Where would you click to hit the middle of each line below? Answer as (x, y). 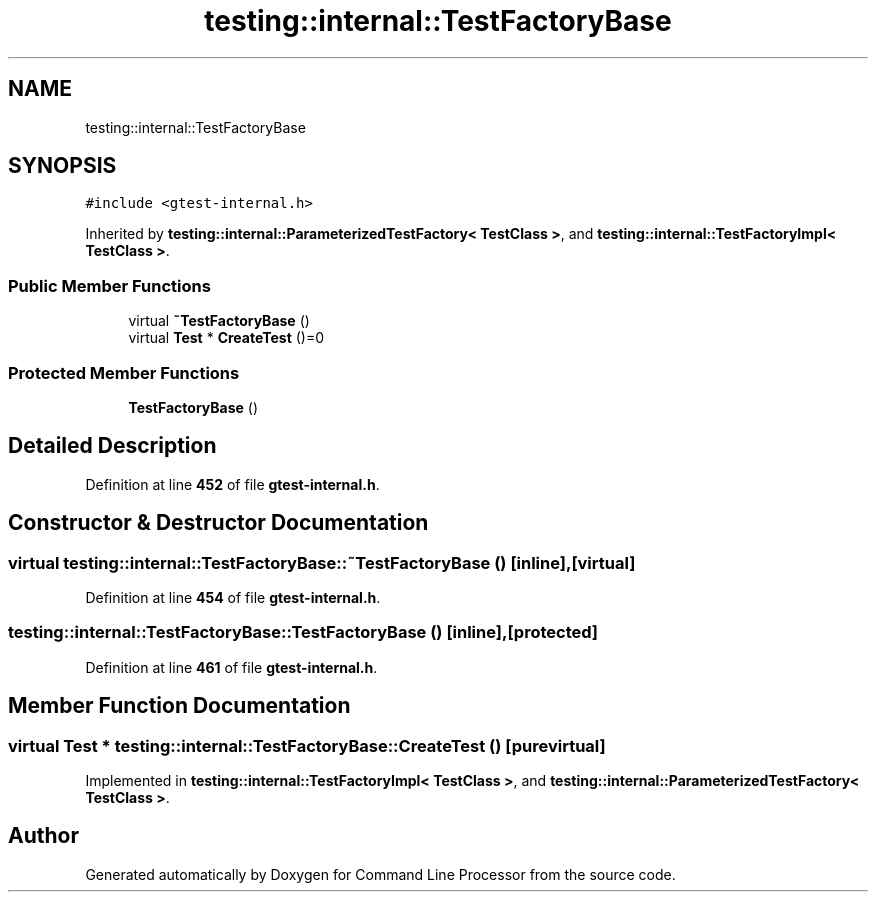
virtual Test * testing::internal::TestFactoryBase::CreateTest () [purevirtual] (307, 745)
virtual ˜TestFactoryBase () (219, 321)
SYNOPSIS (62, 166)
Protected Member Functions (124, 372)
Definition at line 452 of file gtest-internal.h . (232, 484)
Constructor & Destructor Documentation (218, 523)
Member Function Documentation (179, 706)
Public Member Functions (109, 285)
